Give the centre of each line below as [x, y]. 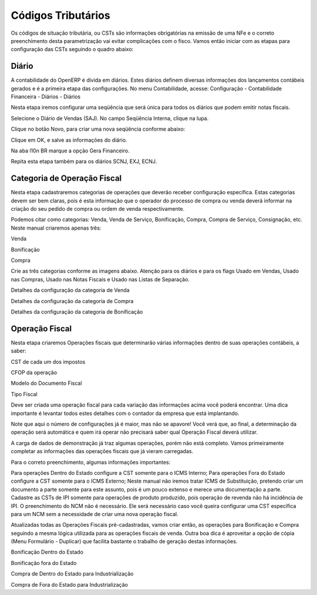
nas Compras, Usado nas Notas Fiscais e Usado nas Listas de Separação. [100, 279]
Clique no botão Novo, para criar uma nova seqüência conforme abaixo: [98, 129]
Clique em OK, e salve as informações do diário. [69, 140]
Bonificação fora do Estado [44, 563]
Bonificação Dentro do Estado [47, 552]
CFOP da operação [34, 373]
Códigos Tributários [61, 15]
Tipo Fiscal [24, 394]
